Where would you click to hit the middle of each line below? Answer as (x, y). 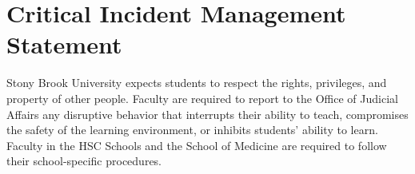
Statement (64, 44)
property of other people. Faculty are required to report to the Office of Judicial (202, 98)
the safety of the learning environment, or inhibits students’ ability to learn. (192, 130)
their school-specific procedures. (84, 161)
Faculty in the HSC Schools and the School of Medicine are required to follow (197, 145)
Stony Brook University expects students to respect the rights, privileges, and (197, 83)
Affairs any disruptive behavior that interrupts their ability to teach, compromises (207, 114)
